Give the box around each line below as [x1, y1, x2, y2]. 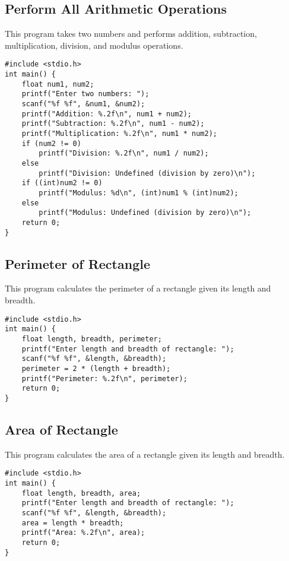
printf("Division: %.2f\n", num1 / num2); [39, 149, 209, 158]
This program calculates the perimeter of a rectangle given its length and [5, 282, 271, 294]
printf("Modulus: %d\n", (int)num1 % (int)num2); [39, 188, 239, 197]
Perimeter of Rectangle [5, 254, 150, 272]
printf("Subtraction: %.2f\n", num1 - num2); [21, 119, 205, 128]
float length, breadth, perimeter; [21, 334, 162, 343]
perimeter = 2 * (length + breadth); [21, 364, 171, 373]
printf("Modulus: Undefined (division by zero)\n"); [39, 208, 252, 217]
